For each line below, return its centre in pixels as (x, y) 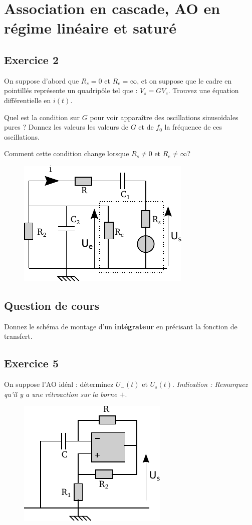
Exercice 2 (31, 59)
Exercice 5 (31, 363)
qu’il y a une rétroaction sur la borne (61, 394)
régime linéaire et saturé (90, 28)
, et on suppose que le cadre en (184, 80)
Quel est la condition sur (42, 117)
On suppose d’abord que (42, 80)
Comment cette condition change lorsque (67, 153)
